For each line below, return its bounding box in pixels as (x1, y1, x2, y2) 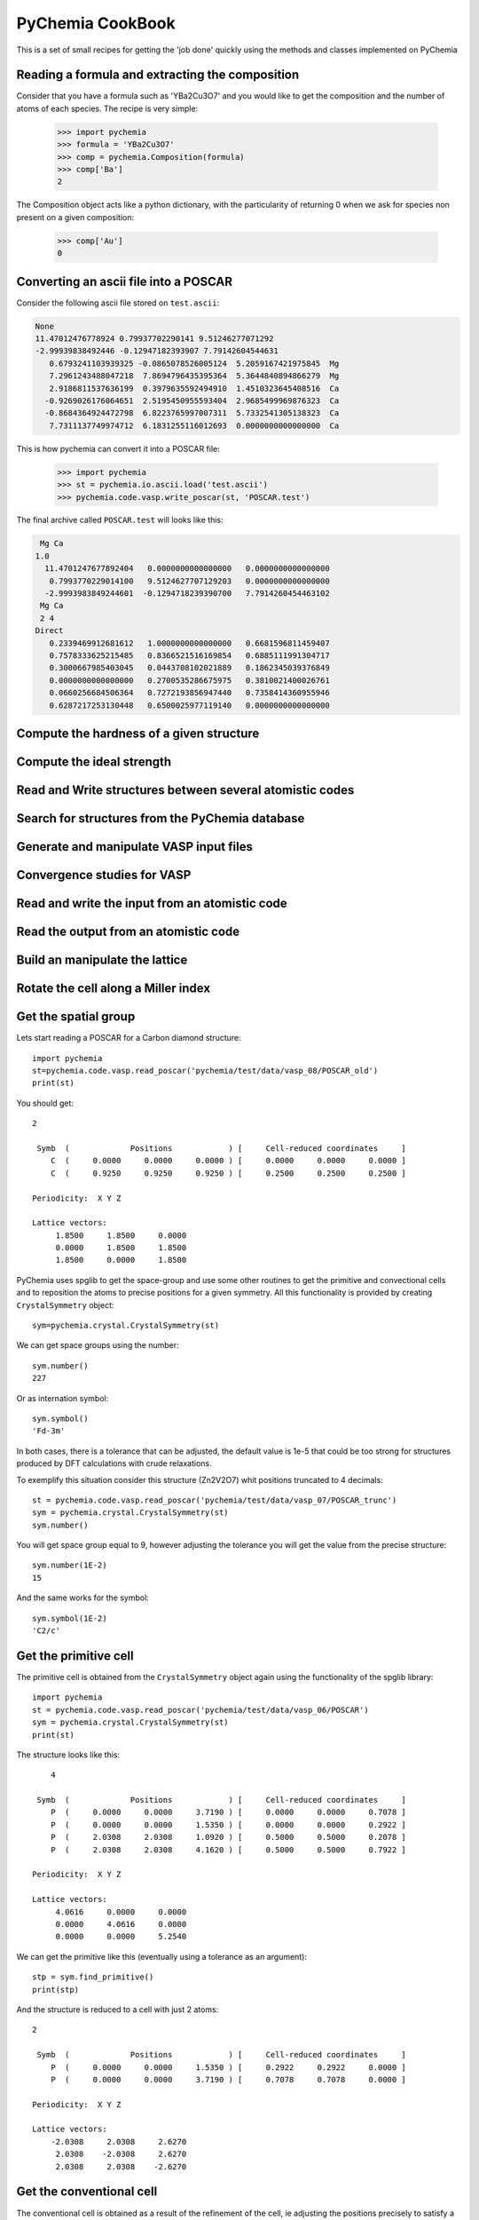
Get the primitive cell (16, 1648, 134, 1663)
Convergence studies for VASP (16, 868, 192, 883)
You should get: (16, 1098, 75, 1108)
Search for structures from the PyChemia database (16, 811, 305, 826)
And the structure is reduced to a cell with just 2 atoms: (16, 2003, 219, 2015)
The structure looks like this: (16, 1749, 121, 1760)
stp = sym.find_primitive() (32, 1972, 154, 1982)
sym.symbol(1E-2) (32, 1613, 107, 1623)
